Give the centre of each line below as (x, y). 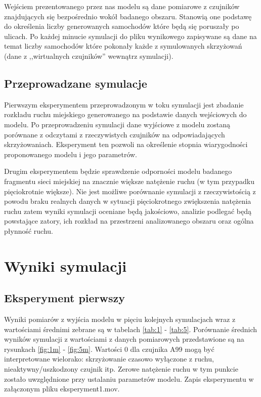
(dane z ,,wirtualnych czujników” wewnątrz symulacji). (89, 56)
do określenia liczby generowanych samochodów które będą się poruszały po (122, 26)
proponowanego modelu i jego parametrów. (71, 154)
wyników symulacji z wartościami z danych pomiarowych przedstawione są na (124, 339)
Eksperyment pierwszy (64, 298)
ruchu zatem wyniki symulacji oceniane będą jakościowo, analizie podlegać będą (128, 211)
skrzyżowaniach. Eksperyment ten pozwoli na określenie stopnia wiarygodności (126, 144)
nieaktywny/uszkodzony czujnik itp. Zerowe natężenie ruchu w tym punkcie (121, 369)
